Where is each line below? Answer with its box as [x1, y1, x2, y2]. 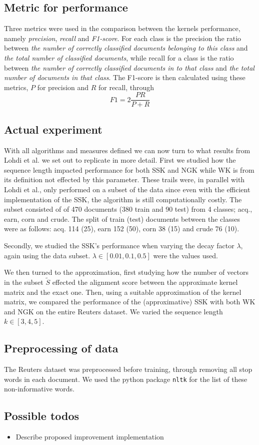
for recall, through [98, 82, 154, 92]
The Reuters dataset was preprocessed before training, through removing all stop [4, 364, 252, 374]
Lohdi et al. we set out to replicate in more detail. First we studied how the [4, 155, 236, 165]
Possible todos [4, 408, 79, 423]
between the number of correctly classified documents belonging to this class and [4, 43, 248, 53]
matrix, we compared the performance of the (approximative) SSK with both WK [4, 296, 255, 307]
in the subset [4, 276, 43, 287]
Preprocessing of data [4, 340, 118, 356]
